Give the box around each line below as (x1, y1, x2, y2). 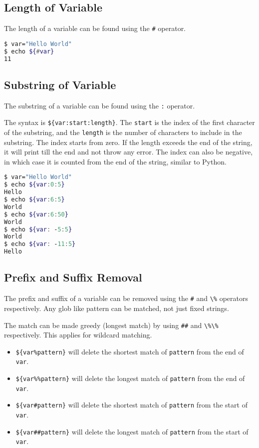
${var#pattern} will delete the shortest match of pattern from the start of (15, 399, 248, 410)
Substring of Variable (4, 76, 116, 92)
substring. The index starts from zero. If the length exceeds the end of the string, (4, 136, 253, 147)
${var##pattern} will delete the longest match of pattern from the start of (15, 426, 249, 436)
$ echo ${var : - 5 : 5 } (4, 225, 72, 233)
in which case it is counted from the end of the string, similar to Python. (4, 156, 227, 166)
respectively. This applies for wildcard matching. (4, 329, 152, 340)
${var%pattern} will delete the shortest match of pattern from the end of (15, 346, 244, 356)
